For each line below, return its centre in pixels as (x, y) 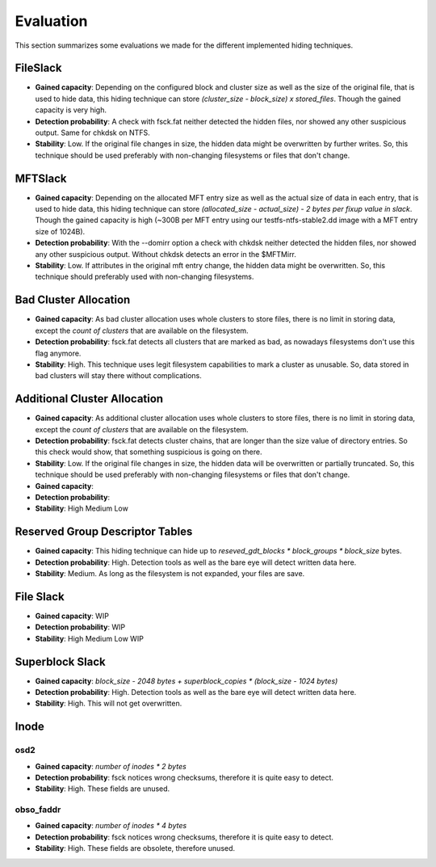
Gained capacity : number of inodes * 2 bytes (111, 766)
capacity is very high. (71, 110)
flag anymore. (58, 353)
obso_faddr (38, 810)
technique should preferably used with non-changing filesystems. (145, 277)
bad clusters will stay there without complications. (118, 376)
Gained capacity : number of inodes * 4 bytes (111, 826)
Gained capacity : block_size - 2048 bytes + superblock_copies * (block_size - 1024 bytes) (187, 681)
